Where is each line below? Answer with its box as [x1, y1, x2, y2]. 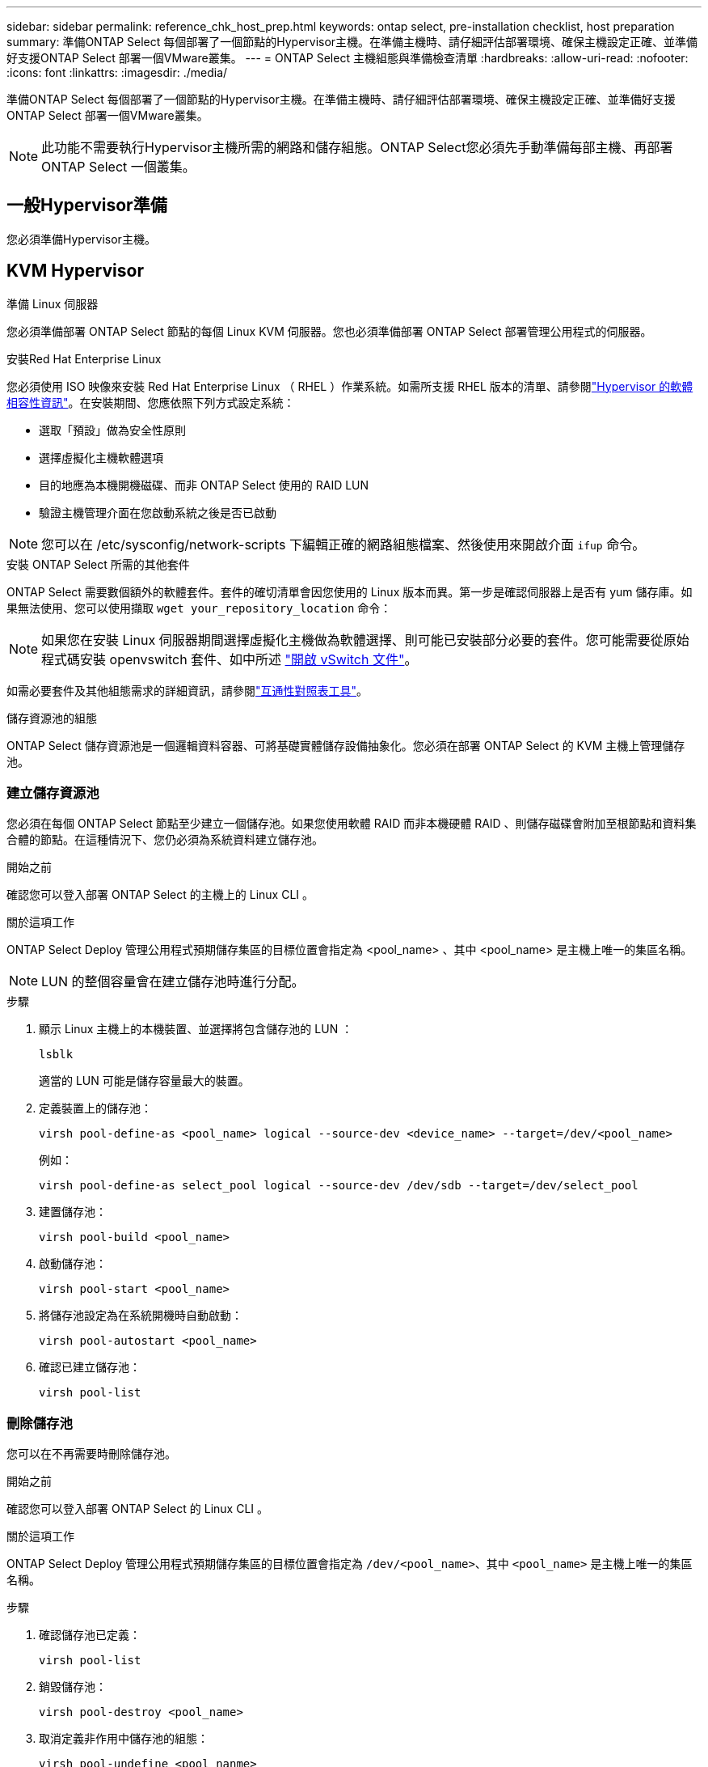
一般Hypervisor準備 [6, 195, 167, 216]
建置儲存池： [39, 1205, 107, 1219]
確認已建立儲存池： [39, 1360, 141, 1375]
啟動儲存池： [39, 1256, 107, 1271]
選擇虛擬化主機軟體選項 [39, 450, 163, 464]
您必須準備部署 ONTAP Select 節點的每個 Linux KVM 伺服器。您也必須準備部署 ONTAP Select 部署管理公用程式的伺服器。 [6, 324, 652, 338]
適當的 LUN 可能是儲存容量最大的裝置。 [39, 1074, 250, 1088]
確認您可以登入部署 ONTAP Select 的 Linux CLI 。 [6, 1502, 269, 1516]
